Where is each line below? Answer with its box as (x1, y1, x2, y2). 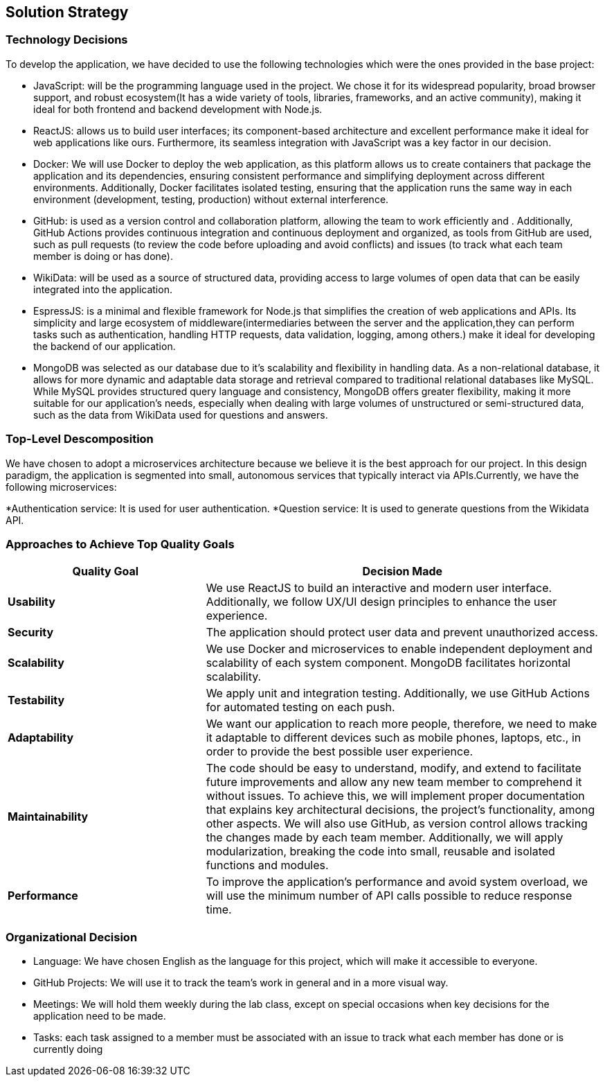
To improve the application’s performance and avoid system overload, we (206, 875, 588, 889)
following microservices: (6, 480, 117, 493)
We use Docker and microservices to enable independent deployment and (206, 642, 593, 656)
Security (8, 625, 54, 640)
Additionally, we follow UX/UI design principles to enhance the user (206, 595, 557, 609)
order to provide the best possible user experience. (206, 744, 473, 759)
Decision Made (362, 564, 443, 579)
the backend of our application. (33, 340, 176, 352)
